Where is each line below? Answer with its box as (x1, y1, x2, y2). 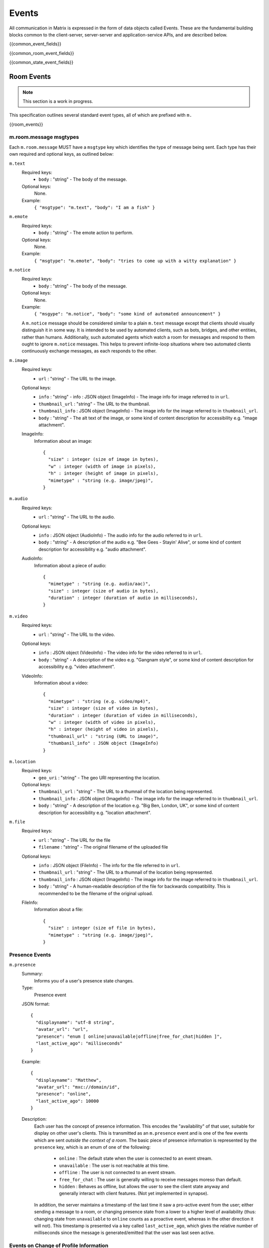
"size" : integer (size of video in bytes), (48, 705, 159, 711)
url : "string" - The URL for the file (38, 837, 111, 843)
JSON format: (21, 1001, 50, 1007)
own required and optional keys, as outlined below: (9, 151, 114, 157)
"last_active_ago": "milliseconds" (35, 1040, 123, 1046)
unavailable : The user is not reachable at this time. (59, 1162, 169, 1168)
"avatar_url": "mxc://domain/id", (35, 1084, 120, 1090)
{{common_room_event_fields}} (9, 50, 74, 56)
